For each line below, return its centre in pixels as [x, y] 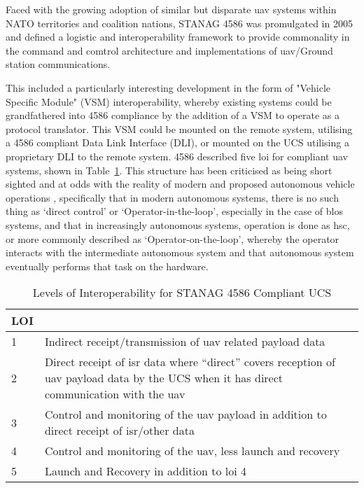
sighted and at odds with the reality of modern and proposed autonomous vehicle [180, 184]
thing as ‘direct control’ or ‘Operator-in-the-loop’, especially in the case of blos [174, 211]
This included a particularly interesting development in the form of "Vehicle [168, 87]
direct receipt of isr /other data [119, 431]
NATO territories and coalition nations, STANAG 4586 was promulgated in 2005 [179, 23]
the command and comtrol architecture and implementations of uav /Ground [169, 50]
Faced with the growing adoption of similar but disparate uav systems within [171, 9]
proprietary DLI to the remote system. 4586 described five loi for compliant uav [177, 156]
